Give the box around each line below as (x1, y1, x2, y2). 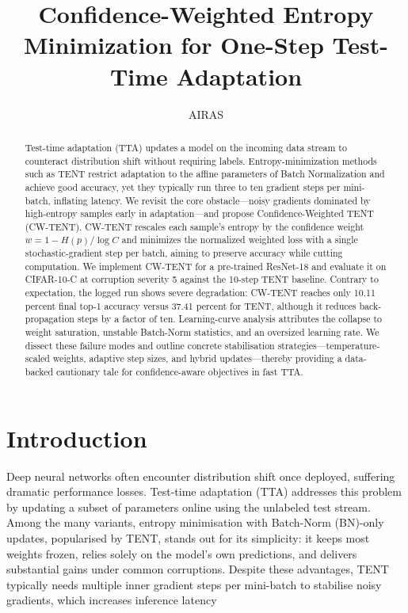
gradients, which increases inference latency (6, 592, 217, 608)
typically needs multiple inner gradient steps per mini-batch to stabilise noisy (6, 576, 382, 592)
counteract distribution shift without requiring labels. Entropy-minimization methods (25, 154, 377, 167)
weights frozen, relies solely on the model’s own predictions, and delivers (6, 545, 357, 562)
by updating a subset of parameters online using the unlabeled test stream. (6, 498, 371, 515)
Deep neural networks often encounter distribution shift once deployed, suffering (6, 467, 395, 484)
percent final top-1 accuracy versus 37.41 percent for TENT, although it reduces (25, 299, 357, 312)
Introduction (6, 421, 147, 454)
